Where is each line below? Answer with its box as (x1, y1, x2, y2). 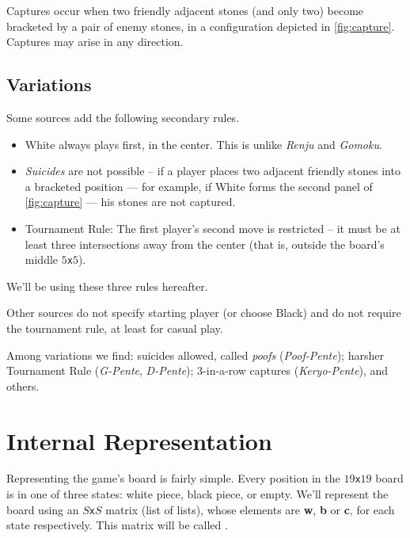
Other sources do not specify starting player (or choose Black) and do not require (6, 304, 401, 321)
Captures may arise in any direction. (6, 33, 184, 50)
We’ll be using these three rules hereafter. (6, 277, 208, 294)
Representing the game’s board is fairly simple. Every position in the (6, 470, 340, 486)
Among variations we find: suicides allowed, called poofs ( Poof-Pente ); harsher (6, 346, 384, 363)
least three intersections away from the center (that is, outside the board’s (25, 235, 385, 252)
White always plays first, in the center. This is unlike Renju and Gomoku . (25, 135, 382, 152)
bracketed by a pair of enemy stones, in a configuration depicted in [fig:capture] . (6, 17, 395, 34)
